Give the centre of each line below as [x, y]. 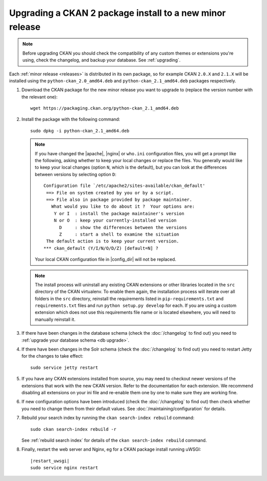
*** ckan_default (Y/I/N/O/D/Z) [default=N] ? [101, 248]
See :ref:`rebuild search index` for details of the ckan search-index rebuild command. [114, 440]
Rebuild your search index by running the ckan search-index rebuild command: [108, 418]
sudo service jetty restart [64, 367]
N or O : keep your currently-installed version [115, 220]
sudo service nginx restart [64, 468]
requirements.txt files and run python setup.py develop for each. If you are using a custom [136, 305]
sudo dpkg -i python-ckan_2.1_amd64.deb [80, 131]
